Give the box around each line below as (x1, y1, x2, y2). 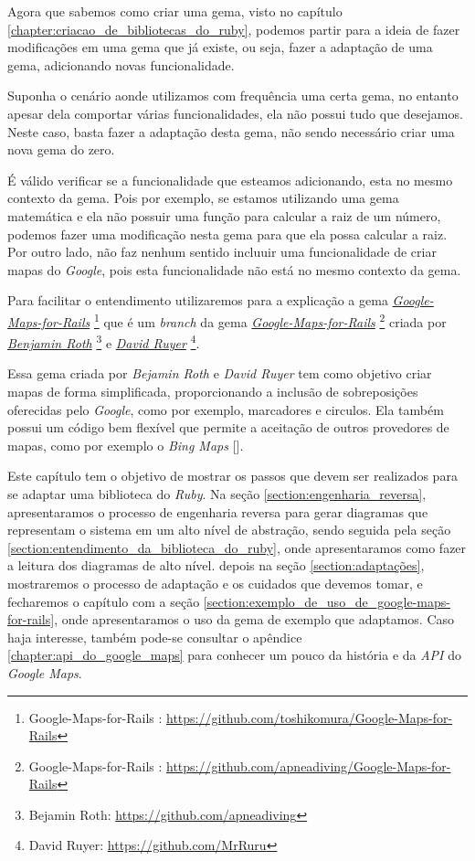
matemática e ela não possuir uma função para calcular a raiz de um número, (7, 206, 441, 225)
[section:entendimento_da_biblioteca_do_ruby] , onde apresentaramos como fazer (7, 537, 467, 557)
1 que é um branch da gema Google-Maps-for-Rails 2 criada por (93, 309, 447, 331)
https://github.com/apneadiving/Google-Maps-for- (166, 756, 451, 775)
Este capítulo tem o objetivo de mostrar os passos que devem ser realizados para (7, 466, 458, 485)
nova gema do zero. (7, 140, 115, 159)
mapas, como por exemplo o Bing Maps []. (7, 435, 244, 454)
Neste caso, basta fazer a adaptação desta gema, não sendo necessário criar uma (7, 122, 455, 141)
